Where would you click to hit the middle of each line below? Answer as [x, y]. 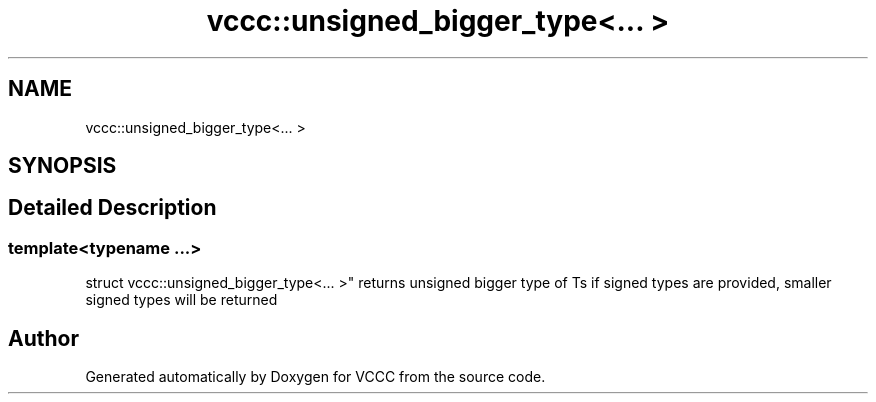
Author [43, 338]
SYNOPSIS [62, 166]
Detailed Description [112, 208]
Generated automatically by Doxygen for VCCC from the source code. [315, 377]
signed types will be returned [181, 300]
